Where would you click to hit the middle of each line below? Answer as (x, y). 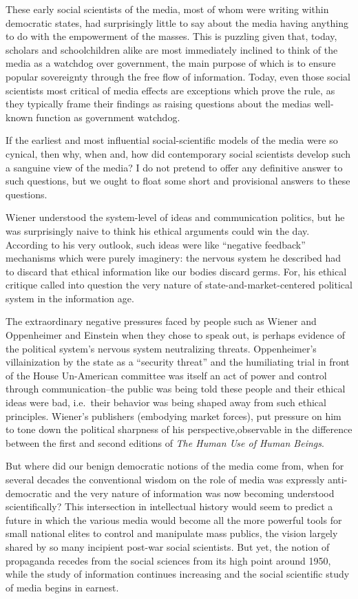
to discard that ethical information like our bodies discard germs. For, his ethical (176, 271)
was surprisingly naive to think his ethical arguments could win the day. (158, 230)
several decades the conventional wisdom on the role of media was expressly (165, 479)
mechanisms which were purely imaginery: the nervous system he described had (173, 258)
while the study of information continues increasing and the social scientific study (178, 574)
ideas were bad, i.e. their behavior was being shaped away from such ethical (166, 402)
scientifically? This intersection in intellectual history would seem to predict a (169, 506)
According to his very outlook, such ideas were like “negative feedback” (156, 244)
